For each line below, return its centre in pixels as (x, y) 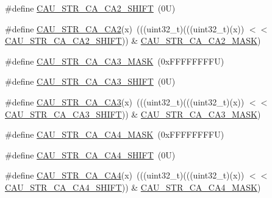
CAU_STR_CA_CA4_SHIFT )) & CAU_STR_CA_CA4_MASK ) (133, 187)
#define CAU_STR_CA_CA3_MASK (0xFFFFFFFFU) (115, 61)
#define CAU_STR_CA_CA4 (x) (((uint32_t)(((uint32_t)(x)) (125, 175)
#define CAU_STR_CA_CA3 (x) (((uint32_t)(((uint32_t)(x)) (125, 101)
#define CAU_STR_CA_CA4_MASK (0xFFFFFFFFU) (115, 134)
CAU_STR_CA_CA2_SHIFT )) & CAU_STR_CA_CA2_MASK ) (133, 41)
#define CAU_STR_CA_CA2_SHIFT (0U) (90, 8)
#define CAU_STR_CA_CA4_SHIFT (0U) (90, 154)
